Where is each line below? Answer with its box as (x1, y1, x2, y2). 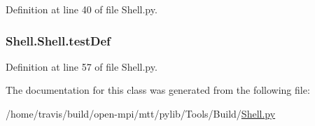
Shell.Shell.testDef (6, 31, 111, 49)
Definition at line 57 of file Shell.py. (6, 59, 157, 73)
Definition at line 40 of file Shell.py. (6, 2, 157, 16)
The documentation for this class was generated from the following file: (6, 83, 310, 97)
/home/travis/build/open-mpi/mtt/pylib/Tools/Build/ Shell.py (6, 106, 276, 120)
